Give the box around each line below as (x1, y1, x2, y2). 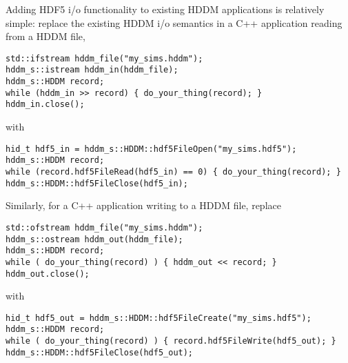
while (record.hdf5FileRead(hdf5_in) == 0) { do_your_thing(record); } (6, 166, 341, 177)
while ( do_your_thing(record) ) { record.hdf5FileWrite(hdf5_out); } (6, 336, 336, 346)
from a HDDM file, (6, 29, 85, 43)
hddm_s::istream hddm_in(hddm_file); (6, 65, 178, 75)
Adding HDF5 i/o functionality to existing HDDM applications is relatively (6, 2, 325, 16)
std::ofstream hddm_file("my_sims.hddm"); (6, 222, 203, 233)
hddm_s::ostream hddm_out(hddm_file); (6, 234, 183, 244)
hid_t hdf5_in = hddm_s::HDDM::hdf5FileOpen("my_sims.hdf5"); (6, 144, 297, 154)
